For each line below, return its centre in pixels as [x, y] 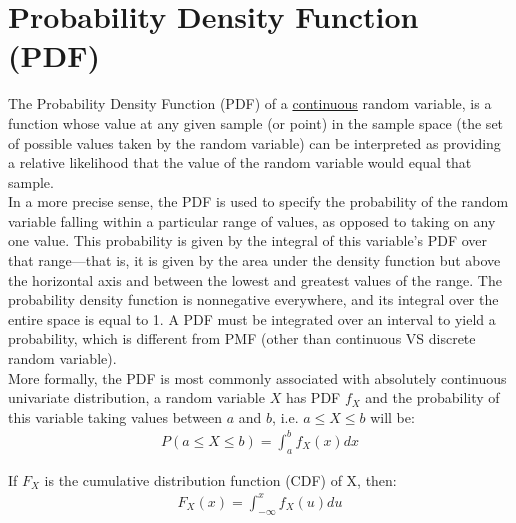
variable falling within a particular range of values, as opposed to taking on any [252, 220]
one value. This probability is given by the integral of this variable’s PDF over [248, 240]
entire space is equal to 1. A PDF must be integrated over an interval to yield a [252, 318]
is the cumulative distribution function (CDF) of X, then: [220, 479]
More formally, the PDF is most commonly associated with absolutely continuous [257, 377]
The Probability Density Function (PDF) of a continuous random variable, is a [250, 103]
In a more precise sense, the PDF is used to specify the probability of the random [258, 201]
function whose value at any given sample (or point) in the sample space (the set [256, 122]
